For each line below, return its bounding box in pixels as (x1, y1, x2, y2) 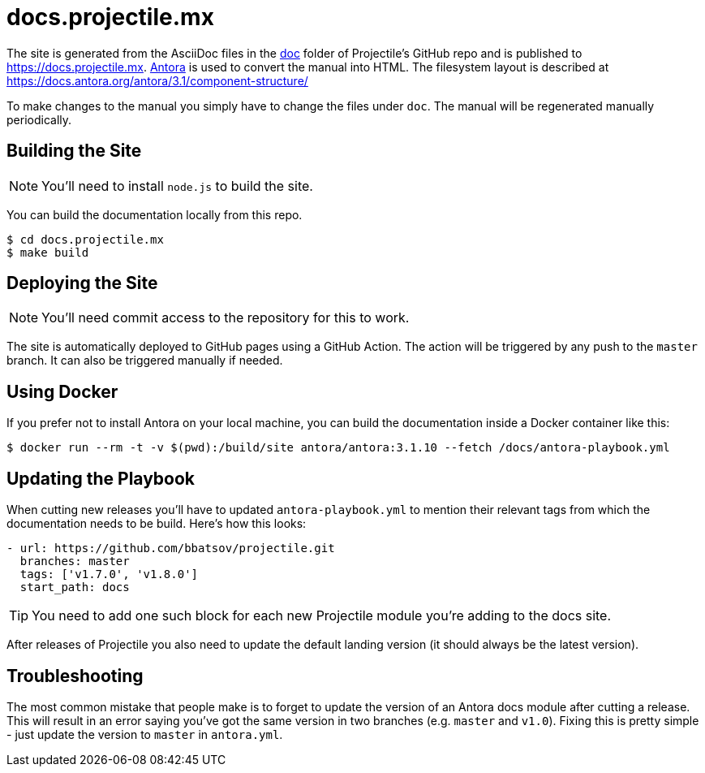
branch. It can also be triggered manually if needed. (6, 353, 283, 368)
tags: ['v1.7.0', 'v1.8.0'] (19, 568, 199, 581)
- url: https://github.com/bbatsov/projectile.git (6, 542, 335, 555)
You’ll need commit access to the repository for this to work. (41, 309, 410, 326)
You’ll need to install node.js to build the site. (41, 177, 313, 194)
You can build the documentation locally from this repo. (6, 207, 303, 222)
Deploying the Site (6, 273, 158, 294)
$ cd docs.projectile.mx (6, 232, 164, 246)
